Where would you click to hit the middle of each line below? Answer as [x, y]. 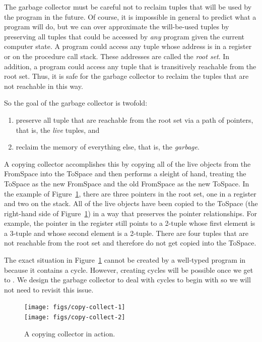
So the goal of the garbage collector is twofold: [76, 103]
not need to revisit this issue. [49, 289]
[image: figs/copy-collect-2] [75, 317]
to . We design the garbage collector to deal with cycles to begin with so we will [127, 280]
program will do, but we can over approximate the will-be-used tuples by [117, 27]
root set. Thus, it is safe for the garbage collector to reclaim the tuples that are [126, 76]
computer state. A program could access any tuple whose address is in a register [128, 46]
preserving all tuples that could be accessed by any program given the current [124, 36]
